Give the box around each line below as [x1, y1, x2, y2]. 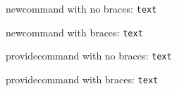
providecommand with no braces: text [6, 48, 172, 63]
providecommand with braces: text [6, 71, 159, 86]
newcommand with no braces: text [6, 1, 157, 15]
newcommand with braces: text [6, 24, 143, 39]
